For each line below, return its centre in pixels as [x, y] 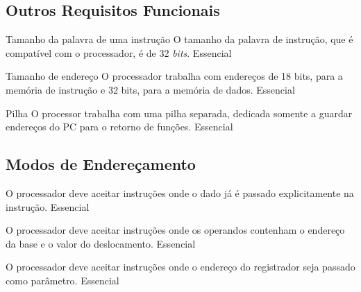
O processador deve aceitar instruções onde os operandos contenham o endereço [175, 230]
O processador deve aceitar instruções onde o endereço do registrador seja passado [180, 267]
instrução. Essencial [48, 206]
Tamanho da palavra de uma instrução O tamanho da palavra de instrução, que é [179, 39]
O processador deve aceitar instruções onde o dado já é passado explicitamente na [180, 192]
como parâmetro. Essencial [62, 280]
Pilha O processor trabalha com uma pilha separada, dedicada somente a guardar [179, 113]
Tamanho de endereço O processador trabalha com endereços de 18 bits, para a [174, 76]
